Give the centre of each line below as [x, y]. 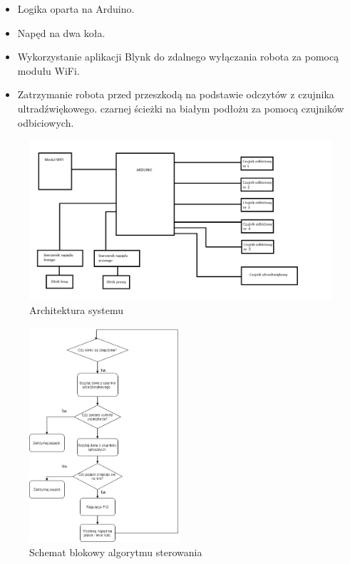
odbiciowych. [46, 122]
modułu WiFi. [48, 70]
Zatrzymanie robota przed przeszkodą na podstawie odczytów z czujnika [176, 94]
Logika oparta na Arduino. [76, 9]
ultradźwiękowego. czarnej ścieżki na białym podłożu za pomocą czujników [181, 108]
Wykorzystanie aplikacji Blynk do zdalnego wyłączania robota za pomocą [178, 57]
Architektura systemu [77, 310]
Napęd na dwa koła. [61, 32]
